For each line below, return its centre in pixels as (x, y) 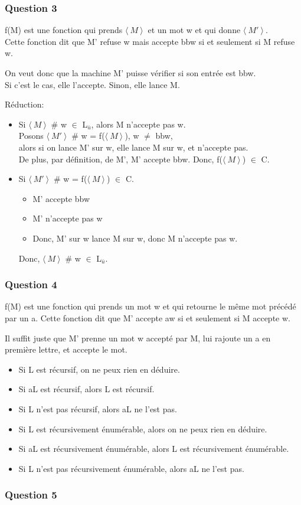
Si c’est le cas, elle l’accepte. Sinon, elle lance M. (92, 84)
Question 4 (31, 284)
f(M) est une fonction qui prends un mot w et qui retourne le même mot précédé (150, 306)
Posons (31, 136)
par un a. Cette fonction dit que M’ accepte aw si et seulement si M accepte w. (148, 317)
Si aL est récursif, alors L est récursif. (86, 389)
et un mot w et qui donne (194, 30)
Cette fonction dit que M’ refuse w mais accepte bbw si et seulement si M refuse (150, 41)
